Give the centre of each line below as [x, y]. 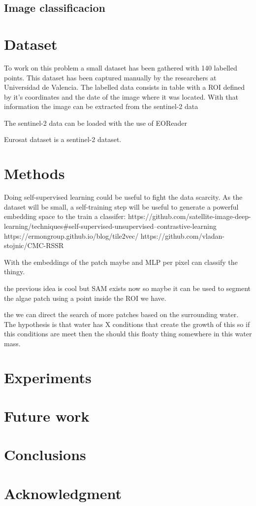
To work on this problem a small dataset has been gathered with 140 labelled [121, 67]
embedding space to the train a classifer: [65, 216]
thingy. [15, 271]
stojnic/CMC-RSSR [34, 245]
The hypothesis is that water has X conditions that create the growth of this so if [127, 324]
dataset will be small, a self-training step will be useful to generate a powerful [121, 206]
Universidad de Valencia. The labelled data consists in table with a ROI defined [124, 87]
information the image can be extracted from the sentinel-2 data [101, 106]
